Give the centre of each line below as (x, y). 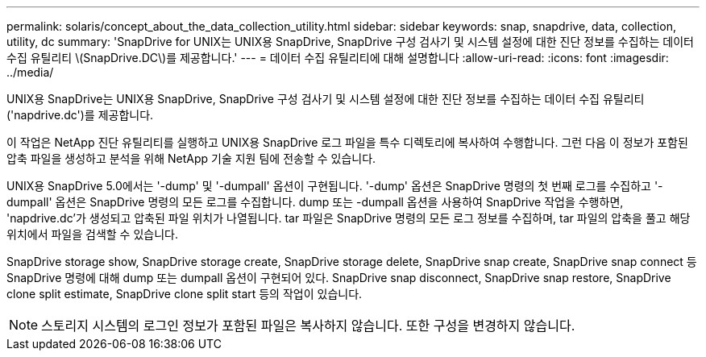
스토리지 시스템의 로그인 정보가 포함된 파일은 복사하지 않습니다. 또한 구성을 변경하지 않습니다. (308, 326)
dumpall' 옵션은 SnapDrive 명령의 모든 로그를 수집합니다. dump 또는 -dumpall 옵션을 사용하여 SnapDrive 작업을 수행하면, (315, 202)
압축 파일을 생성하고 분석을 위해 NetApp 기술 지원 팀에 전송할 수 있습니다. (191, 158)
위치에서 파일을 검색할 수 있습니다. (92, 234)
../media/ (30, 72)
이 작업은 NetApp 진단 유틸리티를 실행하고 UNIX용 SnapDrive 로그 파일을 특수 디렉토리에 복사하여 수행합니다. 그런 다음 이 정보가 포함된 (347, 142)
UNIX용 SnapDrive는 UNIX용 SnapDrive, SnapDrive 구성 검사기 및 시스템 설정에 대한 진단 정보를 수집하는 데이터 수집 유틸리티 (326, 99)
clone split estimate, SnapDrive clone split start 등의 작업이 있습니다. (185, 294)
